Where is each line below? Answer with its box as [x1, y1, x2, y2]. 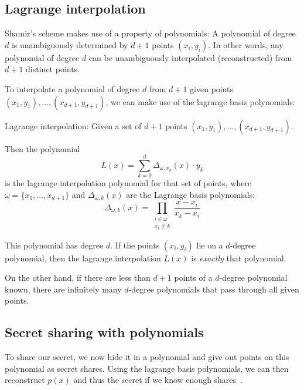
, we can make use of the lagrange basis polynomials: [105, 95, 295, 107]
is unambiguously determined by [11, 38, 128, 51]
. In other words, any [208, 38, 283, 51]
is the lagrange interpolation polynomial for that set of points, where [5, 177, 252, 189]
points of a [174, 271, 213, 284]
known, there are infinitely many [5, 283, 122, 295]
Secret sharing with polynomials [5, 323, 204, 341]
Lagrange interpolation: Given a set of [5, 119, 142, 132]
